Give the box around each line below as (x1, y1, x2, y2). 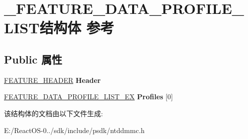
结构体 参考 (39, 17, 114, 38)
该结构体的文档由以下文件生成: (4, 108, 103, 118)
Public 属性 (4, 51, 62, 67)
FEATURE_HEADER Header (4, 74, 101, 85)
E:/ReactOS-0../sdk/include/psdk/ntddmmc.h (4, 125, 145, 135)
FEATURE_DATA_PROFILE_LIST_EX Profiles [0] (4, 91, 173, 102)
